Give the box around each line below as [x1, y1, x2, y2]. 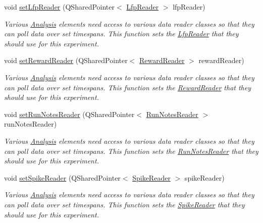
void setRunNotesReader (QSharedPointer [4, 108, 135, 119]
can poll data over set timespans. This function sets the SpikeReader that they [4, 199, 245, 209]
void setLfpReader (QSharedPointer [4, 2, 115, 12]
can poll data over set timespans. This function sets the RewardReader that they [4, 82, 251, 92]
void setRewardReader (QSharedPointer [4, 55, 128, 66]
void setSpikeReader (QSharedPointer [4, 172, 121, 183]
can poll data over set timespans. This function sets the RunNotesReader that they [4, 145, 258, 156]
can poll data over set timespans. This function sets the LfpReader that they [4, 28, 239, 39]
